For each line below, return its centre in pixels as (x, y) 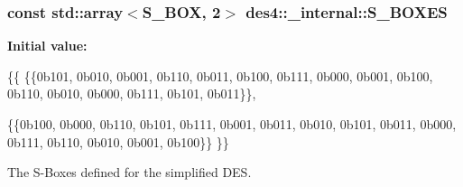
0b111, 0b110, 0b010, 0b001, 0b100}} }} (118, 141)
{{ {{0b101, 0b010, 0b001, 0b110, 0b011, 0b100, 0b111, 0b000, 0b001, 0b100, (220, 75)
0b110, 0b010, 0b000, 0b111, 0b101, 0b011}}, (132, 93)
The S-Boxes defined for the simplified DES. (130, 172)
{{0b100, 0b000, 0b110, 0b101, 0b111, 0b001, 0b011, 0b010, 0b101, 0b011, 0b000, (232, 124)
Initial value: (47, 46)
